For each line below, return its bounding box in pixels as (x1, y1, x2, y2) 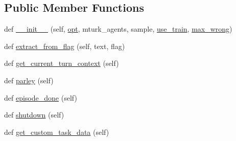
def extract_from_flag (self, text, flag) (4, 40, 125, 51)
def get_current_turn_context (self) (4, 58, 119, 68)
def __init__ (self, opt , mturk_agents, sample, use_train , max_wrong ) (4, 24, 232, 34)
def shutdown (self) (4, 109, 64, 120)
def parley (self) (4, 75, 54, 85)
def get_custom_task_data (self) (4, 126, 109, 137)
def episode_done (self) (4, 92, 77, 103)
